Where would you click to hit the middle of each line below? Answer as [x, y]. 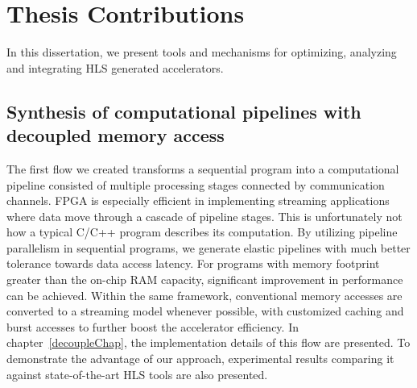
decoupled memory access [116, 135]
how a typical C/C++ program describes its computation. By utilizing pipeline [202, 232]
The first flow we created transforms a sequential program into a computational [203, 168]
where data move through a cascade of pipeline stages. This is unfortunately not [204, 216]
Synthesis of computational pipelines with [184, 111]
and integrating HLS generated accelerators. [115, 67]
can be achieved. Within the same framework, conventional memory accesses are [204, 295]
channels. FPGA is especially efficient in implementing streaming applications [198, 200]
